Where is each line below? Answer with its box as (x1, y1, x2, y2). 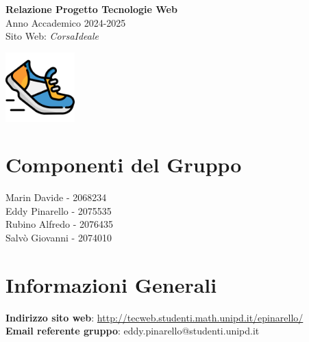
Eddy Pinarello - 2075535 (5, 203, 112, 218)
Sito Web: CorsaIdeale (5, 29, 99, 43)
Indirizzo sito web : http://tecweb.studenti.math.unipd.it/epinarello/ (5, 310, 304, 324)
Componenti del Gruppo (5, 150, 242, 179)
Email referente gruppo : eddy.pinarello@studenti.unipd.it (5, 324, 260, 338)
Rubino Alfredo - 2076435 (5, 217, 113, 231)
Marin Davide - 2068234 (5, 190, 107, 205)
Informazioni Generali (5, 270, 217, 298)
